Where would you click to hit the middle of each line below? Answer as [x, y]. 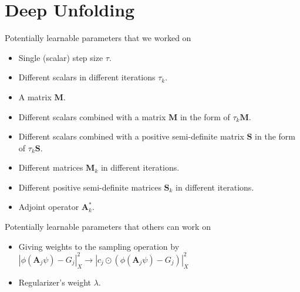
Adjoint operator [49, 207]
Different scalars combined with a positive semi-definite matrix [131, 136]
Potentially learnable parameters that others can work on [108, 227]
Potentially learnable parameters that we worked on [98, 38]
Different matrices [51, 167]
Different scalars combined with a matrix [92, 116]
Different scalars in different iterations [87, 77]
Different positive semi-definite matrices [90, 187]
